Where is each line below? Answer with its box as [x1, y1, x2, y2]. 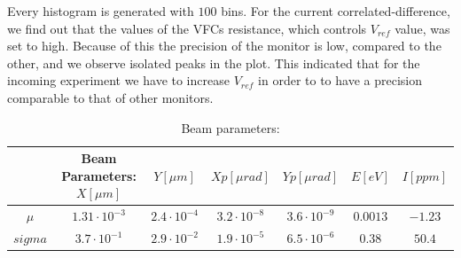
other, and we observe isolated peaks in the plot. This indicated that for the [7, 53, 420, 72]
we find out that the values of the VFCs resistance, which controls [7, 19, 367, 37]
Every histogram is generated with [7, 2, 194, 20]
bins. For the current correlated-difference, [221, 2, 450, 20]
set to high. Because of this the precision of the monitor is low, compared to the [7, 36, 441, 55]
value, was [395, 19, 450, 37]
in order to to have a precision [258, 71, 422, 90]
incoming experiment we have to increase [7, 71, 230, 90]
